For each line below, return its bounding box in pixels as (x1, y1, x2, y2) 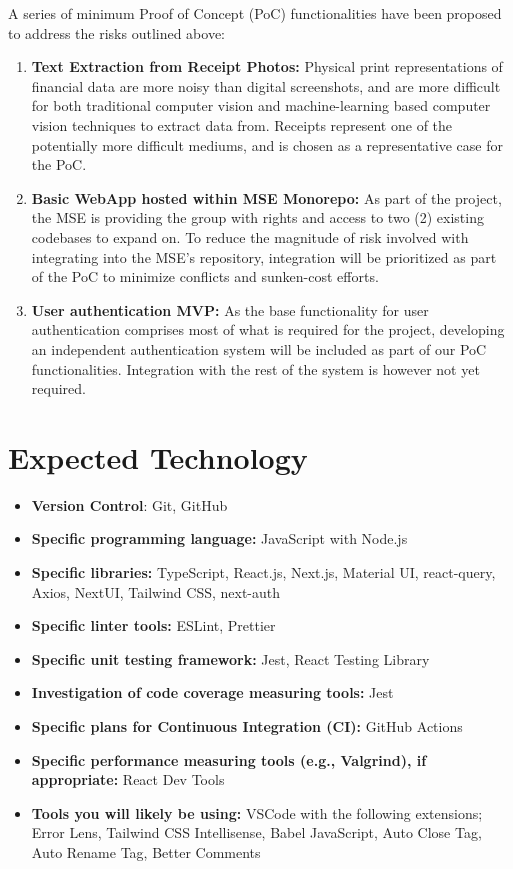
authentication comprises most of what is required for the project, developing (31, 319, 505, 340)
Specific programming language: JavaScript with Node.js (31, 528, 408, 549)
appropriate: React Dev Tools (31, 769, 225, 790)
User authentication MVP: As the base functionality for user (31, 299, 429, 320)
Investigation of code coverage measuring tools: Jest (31, 682, 394, 703)
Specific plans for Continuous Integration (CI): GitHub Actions (31, 715, 463, 736)
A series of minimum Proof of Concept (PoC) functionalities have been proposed (8, 3, 502, 23)
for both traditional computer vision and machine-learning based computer (31, 95, 491, 116)
